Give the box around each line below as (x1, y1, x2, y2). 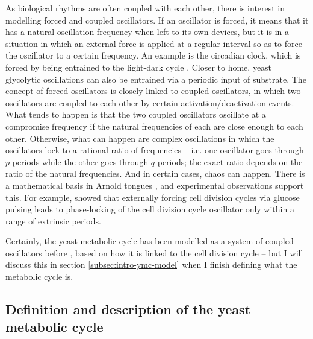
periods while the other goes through (12, 155, 149, 168)
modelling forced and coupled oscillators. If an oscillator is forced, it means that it (5, 13, 309, 26)
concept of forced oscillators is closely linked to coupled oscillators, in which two (5, 84, 301, 97)
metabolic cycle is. (5, 270, 73, 283)
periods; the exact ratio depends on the (157, 155, 303, 168)
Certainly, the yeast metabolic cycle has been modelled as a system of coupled (5, 235, 294, 247)
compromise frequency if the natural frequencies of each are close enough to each (5, 119, 303, 132)
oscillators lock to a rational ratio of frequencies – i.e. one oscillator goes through (5, 144, 304, 156)
